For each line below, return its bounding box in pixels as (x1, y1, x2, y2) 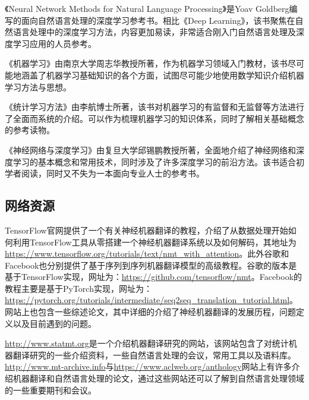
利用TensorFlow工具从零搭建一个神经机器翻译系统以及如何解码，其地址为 (12, 235, 297, 248)
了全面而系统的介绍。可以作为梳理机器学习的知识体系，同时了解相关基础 (5, 112, 288, 124)
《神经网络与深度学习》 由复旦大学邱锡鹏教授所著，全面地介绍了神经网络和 (5, 143, 296, 156)
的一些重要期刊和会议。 (5, 383, 96, 396)
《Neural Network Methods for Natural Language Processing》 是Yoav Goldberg (5, 2, 289, 14)
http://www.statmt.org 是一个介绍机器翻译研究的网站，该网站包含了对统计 (5, 337, 289, 349)
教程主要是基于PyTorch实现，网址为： (5, 282, 152, 294)
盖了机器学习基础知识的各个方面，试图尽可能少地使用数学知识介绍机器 (29, 68, 304, 81)
